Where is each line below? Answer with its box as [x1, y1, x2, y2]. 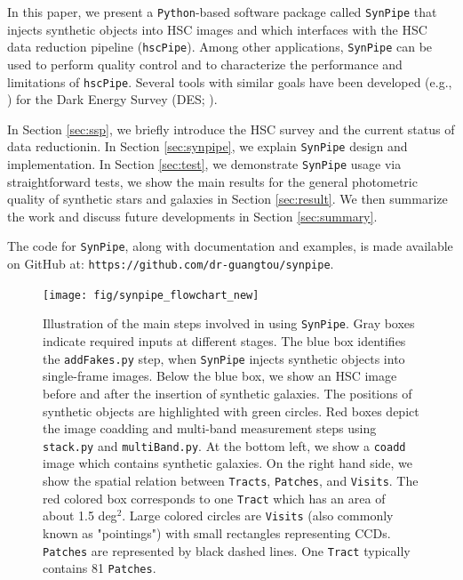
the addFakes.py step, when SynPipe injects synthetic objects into [43, 349, 405, 367]
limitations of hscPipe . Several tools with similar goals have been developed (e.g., [7, 72, 452, 91]
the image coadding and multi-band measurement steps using [43, 419, 377, 438]
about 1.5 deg [43, 506, 117, 525]
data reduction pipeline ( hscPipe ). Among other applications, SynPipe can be [7, 37, 433, 56]
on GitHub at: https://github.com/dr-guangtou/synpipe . [7, 254, 334, 273]
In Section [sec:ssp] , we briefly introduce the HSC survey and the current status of [7, 119, 455, 138]
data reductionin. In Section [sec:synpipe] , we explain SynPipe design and [7, 137, 408, 156]
